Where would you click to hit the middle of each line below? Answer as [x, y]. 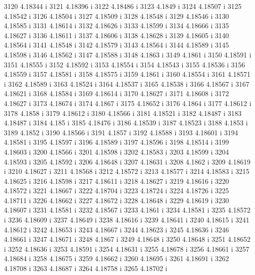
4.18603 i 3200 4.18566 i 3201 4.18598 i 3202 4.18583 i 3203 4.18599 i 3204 [117, 151]
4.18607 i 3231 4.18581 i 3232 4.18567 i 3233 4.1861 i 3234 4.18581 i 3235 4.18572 [127, 210]
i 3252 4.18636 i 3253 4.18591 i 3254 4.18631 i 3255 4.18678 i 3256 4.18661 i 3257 [127, 248]
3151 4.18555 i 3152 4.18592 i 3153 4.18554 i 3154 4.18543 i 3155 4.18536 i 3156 [125, 64]
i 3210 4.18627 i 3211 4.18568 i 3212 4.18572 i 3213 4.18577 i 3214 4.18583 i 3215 [127, 171]
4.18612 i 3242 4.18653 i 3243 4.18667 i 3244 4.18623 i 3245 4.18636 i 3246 [117, 229]
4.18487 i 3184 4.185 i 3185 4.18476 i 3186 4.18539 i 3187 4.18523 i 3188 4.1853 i [126, 123]
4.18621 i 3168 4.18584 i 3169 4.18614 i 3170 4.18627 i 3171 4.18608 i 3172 [117, 93]
